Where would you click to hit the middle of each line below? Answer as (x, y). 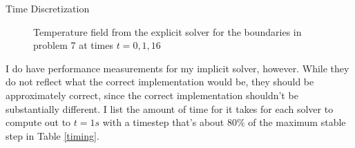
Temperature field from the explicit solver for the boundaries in (167, 31)
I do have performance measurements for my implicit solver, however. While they (177, 68)
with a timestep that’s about (163, 122)
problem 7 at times (73, 45)
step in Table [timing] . (52, 135)
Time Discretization (48, 8)
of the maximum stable (297, 122)
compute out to (38, 122)
